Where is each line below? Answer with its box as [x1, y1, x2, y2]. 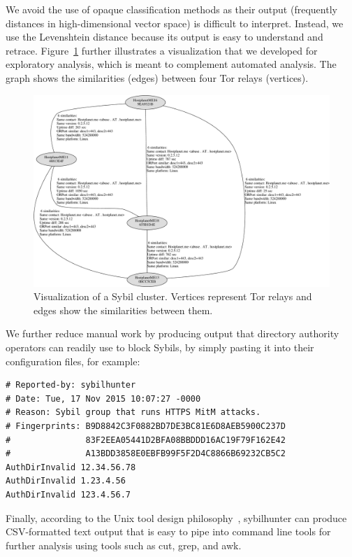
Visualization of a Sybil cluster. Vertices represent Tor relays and [34, 289, 312, 304]
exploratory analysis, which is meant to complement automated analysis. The [6, 57, 337, 71]
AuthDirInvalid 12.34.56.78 [6, 462, 136, 472]
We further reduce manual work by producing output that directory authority [6, 326, 339, 341]
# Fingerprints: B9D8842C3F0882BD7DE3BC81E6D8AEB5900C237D [6, 421, 286, 432]
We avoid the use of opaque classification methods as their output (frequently [6, 2, 337, 16]
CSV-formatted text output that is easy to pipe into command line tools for [6, 524, 331, 539]
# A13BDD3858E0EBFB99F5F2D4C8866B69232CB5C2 [6, 449, 286, 459]
